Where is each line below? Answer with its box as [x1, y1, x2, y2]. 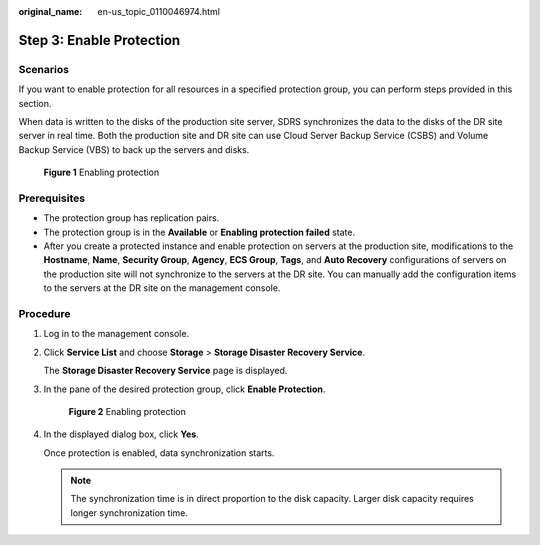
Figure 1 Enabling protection [43, 166, 160, 179]
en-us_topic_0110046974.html [97, 6, 220, 17]
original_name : [18, 6, 83, 17]
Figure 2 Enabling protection [68, 405, 187, 417]
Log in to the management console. [43, 328, 190, 340]
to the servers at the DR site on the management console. [43, 282, 281, 294]
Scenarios [18, 62, 70, 76]
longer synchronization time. [70, 506, 189, 519]
